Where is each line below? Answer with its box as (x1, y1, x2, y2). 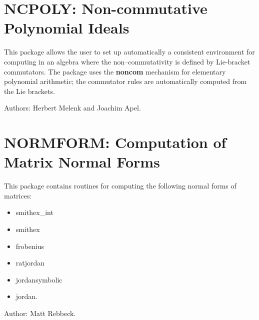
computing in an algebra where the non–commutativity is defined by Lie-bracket (4, 56, 250, 66)
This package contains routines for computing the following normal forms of (4, 180, 236, 191)
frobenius (15, 240, 44, 251)
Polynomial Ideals (4, 17, 129, 38)
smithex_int (15, 207, 53, 217)
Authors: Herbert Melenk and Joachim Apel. (4, 102, 141, 113)
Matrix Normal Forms (4, 151, 160, 172)
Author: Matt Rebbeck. (4, 307, 76, 318)
